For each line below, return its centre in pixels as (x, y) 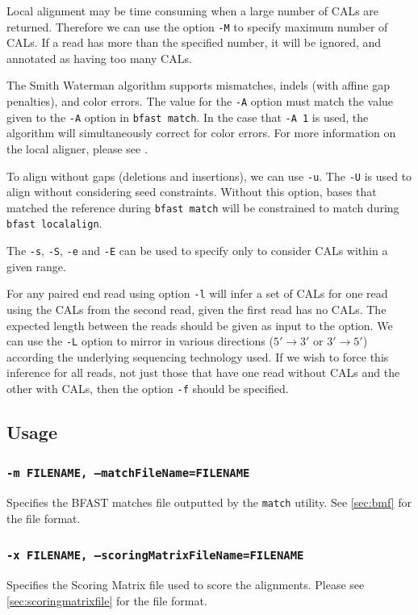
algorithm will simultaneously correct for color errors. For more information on (201, 133)
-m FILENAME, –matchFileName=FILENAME (128, 473)
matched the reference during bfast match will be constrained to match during (203, 207)
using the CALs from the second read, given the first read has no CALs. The (196, 309)
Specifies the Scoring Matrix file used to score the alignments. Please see (186, 585)
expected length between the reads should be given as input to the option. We (200, 325)
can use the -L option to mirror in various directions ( (140, 341)
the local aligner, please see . (77, 148)
